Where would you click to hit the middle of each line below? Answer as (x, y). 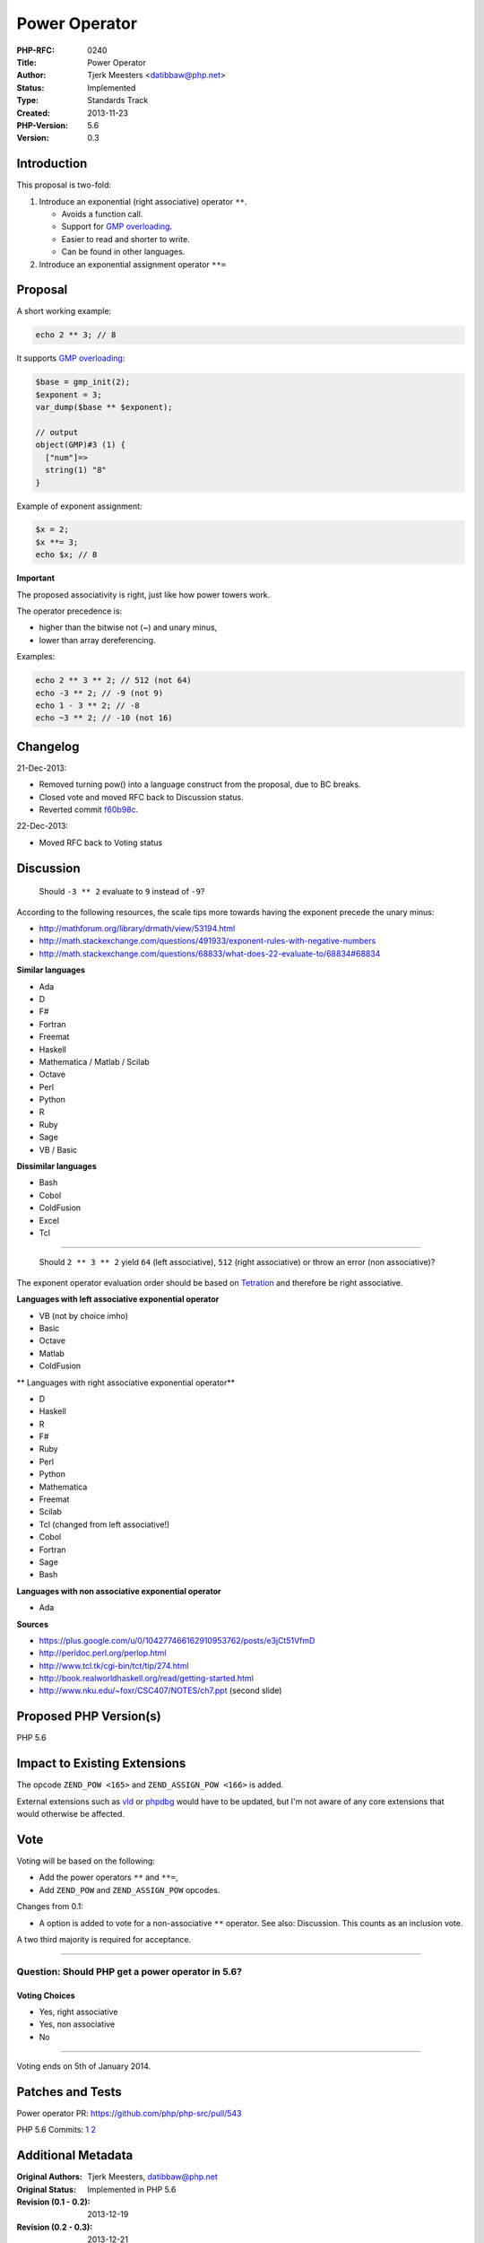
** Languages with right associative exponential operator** (126, 1383)
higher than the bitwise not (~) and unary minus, (128, 627)
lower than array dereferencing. (97, 640)
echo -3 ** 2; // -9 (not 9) (99, 693)
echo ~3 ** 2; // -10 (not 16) (104, 718)
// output (57, 432)
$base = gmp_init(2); (83, 382)
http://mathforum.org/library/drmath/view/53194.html (137, 928)
